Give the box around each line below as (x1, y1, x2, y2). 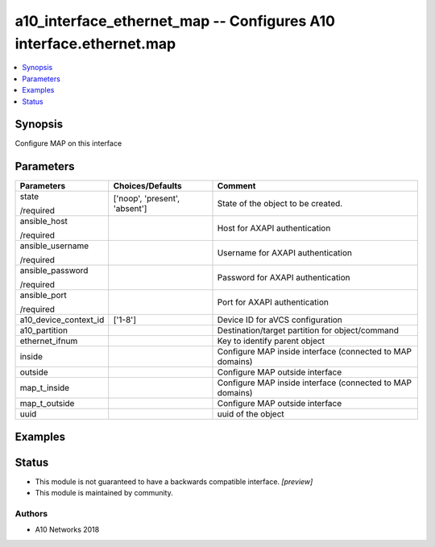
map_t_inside (19, 383, 70, 394)
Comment (217, 180, 256, 192)
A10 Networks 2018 (35, 524, 100, 535)
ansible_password (19, 265, 89, 276)
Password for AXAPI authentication (217, 272, 350, 284)
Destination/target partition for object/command (217, 325, 399, 336)
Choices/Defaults (113, 180, 182, 192)
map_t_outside (19, 398, 75, 409)
